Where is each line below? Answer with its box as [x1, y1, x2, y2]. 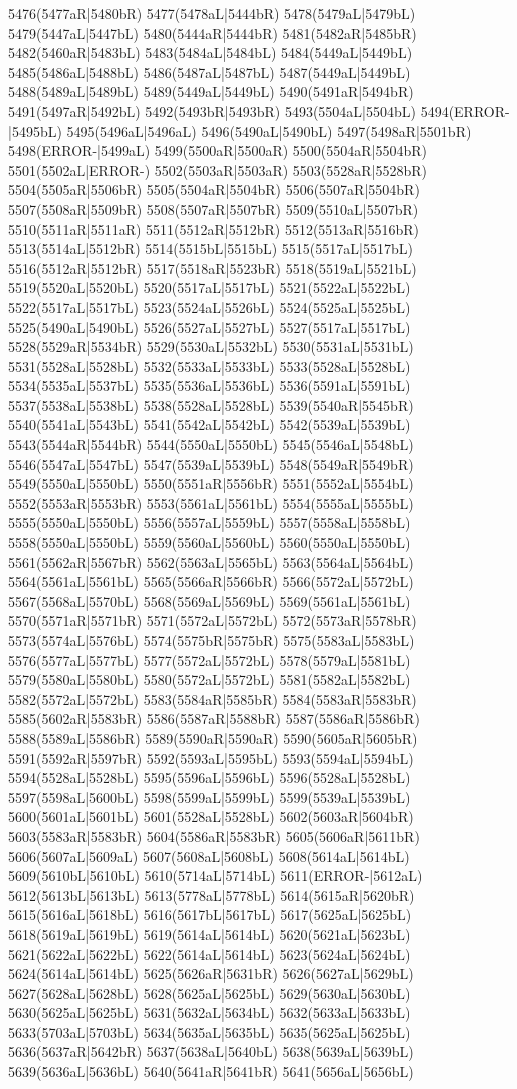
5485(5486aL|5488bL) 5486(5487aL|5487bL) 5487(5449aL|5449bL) [8, 61, 411, 82]
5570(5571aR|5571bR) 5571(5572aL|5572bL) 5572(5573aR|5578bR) [8, 610, 417, 631]
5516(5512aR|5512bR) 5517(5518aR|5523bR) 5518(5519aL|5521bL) [8, 257, 417, 278]
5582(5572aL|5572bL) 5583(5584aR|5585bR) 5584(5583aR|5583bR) [8, 688, 417, 709]
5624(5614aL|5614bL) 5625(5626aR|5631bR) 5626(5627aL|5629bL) [8, 963, 414, 984]
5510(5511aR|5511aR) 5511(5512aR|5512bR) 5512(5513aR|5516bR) [8, 218, 420, 239]
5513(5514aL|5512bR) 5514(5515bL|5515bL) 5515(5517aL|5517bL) [8, 238, 413, 259]
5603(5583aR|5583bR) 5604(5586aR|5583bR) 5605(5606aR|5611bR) [8, 825, 420, 846]
